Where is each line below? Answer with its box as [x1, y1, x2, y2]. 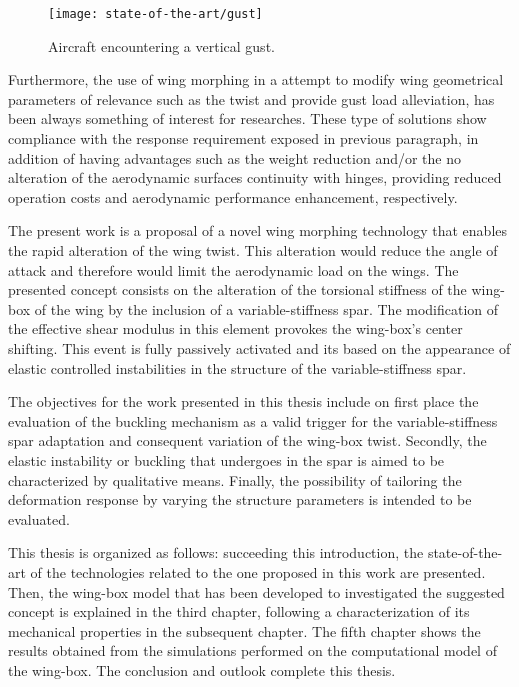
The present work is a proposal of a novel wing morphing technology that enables [8, 220, 508, 241]
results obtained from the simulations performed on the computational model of [8, 640, 497, 661]
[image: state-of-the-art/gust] [48, 7, 263, 21]
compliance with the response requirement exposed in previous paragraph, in [8, 128, 479, 149]
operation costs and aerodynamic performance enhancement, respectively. [8, 186, 458, 207]
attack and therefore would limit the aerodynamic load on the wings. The [8, 259, 459, 280]
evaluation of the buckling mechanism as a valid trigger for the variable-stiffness [8, 410, 498, 431]
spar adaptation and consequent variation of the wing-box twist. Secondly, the [8, 430, 487, 451]
